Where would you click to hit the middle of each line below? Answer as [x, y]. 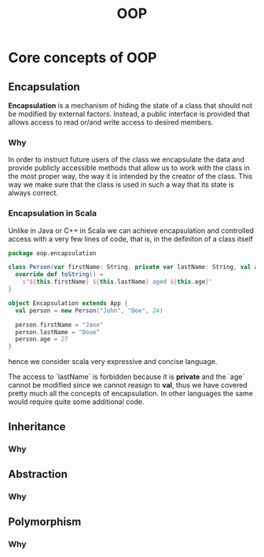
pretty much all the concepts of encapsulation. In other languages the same [131, 394]
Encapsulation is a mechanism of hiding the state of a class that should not [130, 106]
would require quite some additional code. [76, 402]
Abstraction [38, 474]
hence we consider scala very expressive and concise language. [113, 362]
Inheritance [37, 426]
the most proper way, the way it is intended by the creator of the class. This [130, 177]
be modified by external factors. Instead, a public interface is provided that [129, 114]
